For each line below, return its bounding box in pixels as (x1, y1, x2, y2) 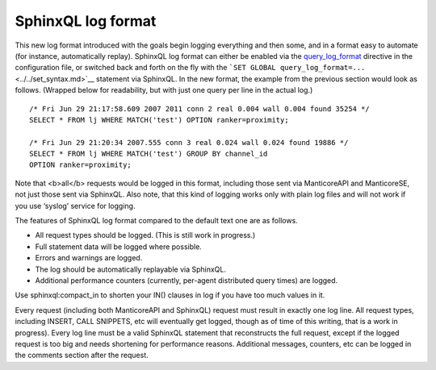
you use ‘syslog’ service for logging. (15, 201, 136, 210)
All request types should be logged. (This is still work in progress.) (35, 231, 256, 240)
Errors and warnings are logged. (35, 253, 143, 263)
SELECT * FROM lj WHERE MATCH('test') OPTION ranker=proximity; (29, 115, 290, 124)
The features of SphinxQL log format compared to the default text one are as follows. (15, 216, 298, 226)
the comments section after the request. (15, 351, 149, 360)
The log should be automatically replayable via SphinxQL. (35, 264, 226, 274)
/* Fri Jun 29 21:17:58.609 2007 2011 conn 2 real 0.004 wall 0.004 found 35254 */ (29, 104, 371, 113)
